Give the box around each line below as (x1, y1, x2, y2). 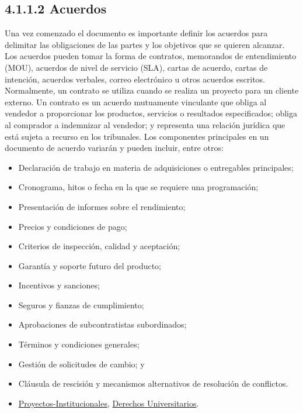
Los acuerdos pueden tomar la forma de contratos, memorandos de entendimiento (5, 50, 297, 62)
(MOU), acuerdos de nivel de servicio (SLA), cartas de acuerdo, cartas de (5, 61, 268, 73)
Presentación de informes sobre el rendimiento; (18, 200, 186, 212)
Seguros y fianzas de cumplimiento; (18, 298, 144, 311)
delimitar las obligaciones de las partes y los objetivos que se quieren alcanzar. (5, 38, 285, 50)
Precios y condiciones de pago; (18, 220, 127, 232)
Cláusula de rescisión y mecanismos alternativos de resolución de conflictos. (18, 377, 288, 390)
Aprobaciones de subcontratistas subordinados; (18, 318, 187, 331)
